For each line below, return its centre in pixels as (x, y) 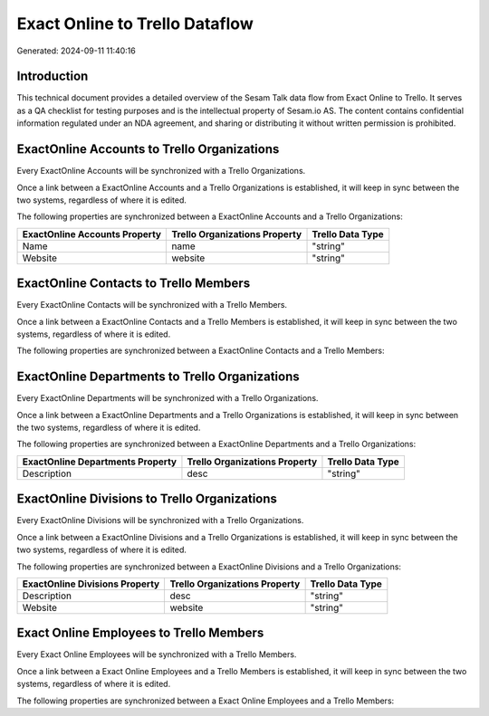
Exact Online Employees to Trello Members (140, 633)
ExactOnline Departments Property (99, 462)
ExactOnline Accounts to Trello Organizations (148, 149)
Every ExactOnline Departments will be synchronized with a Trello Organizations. (168, 398)
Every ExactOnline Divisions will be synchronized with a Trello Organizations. (160, 520)
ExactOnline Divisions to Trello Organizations (147, 499)
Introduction (53, 76)
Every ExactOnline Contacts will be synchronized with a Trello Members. (152, 305)
